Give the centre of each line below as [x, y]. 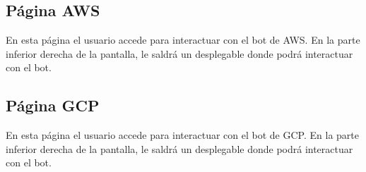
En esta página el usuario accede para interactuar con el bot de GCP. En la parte [182, 135]
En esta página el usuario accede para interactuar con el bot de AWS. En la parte [183, 40]
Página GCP [53, 105]
